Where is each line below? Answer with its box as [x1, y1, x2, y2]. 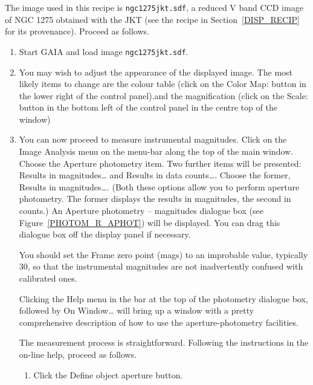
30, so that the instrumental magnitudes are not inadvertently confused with [19, 260, 303, 273]
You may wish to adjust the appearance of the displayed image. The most [19, 65, 293, 78]
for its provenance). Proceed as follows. [5, 25, 149, 37]
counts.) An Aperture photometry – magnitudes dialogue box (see [19, 204, 263, 217]
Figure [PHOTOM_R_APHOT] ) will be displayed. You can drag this [19, 216, 280, 228]
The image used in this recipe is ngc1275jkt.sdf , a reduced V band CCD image [5, 1, 303, 13]
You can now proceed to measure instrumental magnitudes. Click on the [19, 133, 287, 146]
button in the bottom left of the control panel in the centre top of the [19, 101, 277, 114]
